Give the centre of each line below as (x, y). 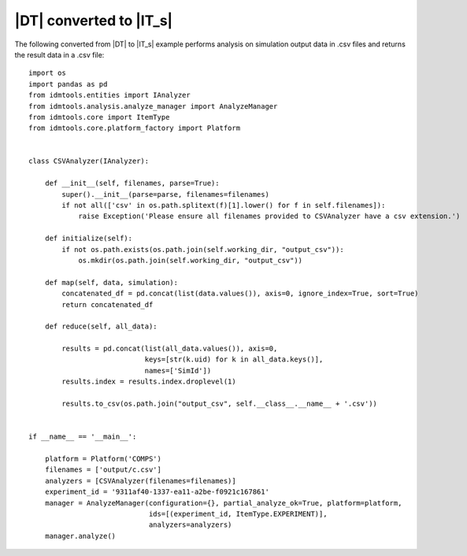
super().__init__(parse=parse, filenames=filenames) (165, 194)
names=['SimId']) (178, 371)
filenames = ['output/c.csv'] (103, 470)
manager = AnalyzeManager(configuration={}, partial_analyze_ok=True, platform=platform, (223, 503)
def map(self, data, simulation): (111, 282)
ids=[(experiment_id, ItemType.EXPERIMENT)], (238, 513)
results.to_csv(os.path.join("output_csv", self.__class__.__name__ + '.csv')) (220, 404)
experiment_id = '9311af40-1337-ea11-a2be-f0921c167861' (157, 492)
